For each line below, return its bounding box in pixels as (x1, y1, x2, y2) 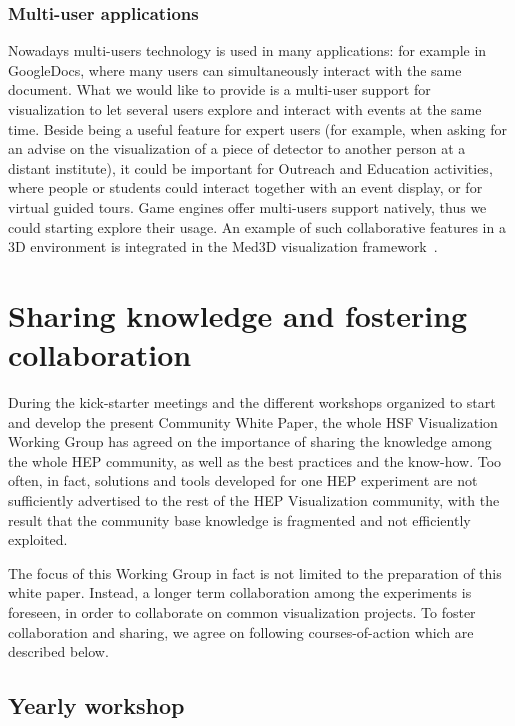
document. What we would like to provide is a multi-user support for (8, 79, 431, 100)
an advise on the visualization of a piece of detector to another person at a (8, 138, 466, 159)
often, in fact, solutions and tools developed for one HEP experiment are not (8, 470, 478, 491)
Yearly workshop (8, 690, 185, 721)
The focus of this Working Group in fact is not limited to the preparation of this (8, 562, 502, 583)
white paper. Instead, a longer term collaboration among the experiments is (8, 582, 472, 603)
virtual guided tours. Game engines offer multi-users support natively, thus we (8, 196, 487, 217)
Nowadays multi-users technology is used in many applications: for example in (8, 40, 487, 61)
